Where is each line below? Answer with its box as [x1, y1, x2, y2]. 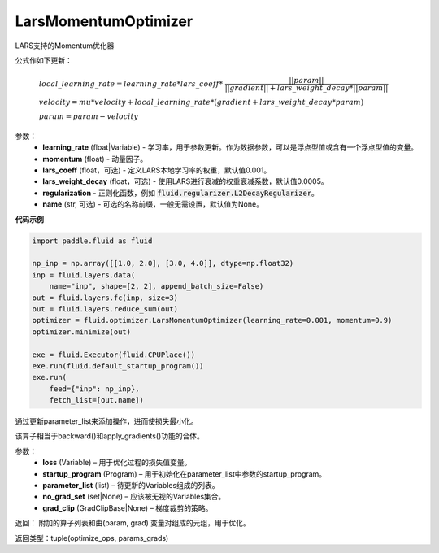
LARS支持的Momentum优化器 [15, 41, 115, 50]
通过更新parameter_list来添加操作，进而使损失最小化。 [15, 416, 198, 426]
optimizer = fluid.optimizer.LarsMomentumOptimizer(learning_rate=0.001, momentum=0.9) [32, 316, 393, 325]
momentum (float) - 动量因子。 [42, 154, 148, 163]
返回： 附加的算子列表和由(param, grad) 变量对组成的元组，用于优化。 [15, 518, 251, 528]
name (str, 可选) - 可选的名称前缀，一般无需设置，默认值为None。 [42, 199, 264, 209]
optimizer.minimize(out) [32, 327, 132, 337]
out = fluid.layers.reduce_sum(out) [32, 304, 179, 313]
